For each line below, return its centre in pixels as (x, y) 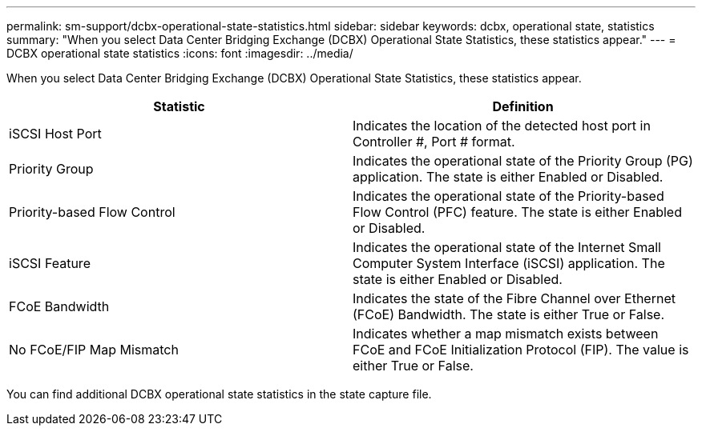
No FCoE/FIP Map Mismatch (94, 350)
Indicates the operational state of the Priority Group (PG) (523, 161)
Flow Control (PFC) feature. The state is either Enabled (517, 212)
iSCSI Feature (50, 263)
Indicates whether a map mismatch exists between (506, 334)
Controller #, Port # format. (434, 142)
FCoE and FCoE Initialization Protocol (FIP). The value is (521, 350)
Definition (523, 106)
